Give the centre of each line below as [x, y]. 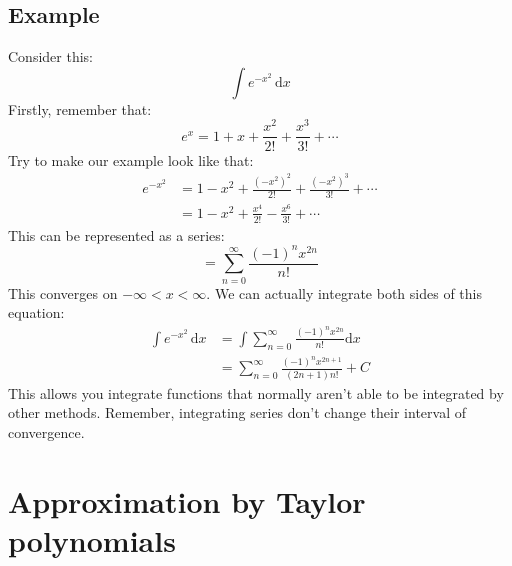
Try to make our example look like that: [131, 159]
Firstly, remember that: [80, 108]
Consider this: [50, 56]
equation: [36, 312]
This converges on [63, 292]
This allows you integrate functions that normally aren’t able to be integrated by [256, 392]
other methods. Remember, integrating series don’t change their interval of [237, 412]
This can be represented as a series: [116, 234]
